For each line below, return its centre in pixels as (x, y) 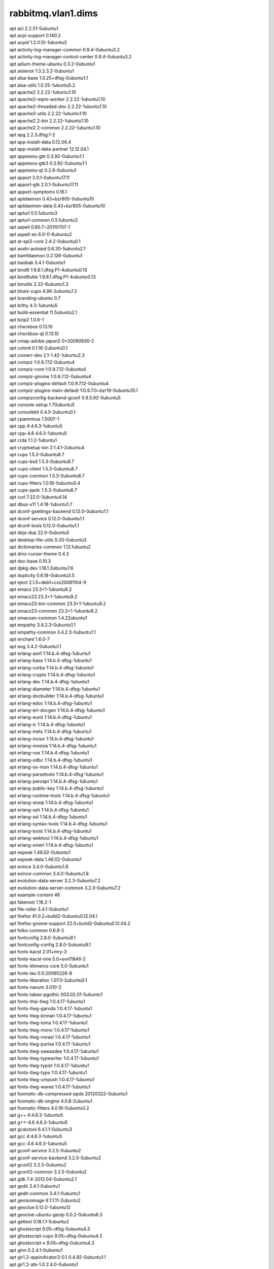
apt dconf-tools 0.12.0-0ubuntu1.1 (44, 525)
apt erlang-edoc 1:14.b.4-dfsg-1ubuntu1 (51, 703)
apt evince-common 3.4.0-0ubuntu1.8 (49, 874)
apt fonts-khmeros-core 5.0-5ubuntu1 (49, 966)
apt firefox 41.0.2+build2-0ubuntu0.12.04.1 (54, 916)
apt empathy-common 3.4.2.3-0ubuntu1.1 (53, 632)
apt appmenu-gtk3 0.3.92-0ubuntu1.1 (48, 163)
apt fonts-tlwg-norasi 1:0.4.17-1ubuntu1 (50, 1037)
